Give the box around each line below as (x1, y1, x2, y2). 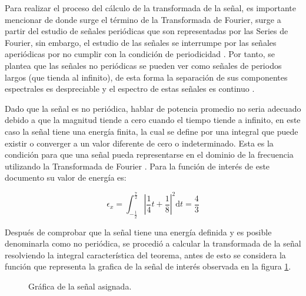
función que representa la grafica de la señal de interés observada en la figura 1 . (5, 260, 291, 272)
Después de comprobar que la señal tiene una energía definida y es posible (5, 225, 272, 238)
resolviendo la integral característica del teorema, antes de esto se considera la (5, 248, 286, 261)
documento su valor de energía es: (5, 171, 127, 184)
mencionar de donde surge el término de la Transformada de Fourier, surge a (5, 13, 281, 25)
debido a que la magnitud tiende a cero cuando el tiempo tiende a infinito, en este (5, 114, 301, 126)
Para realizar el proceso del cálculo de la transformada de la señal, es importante (5, 2, 297, 14)
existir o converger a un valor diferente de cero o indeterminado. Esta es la (5, 137, 274, 149)
